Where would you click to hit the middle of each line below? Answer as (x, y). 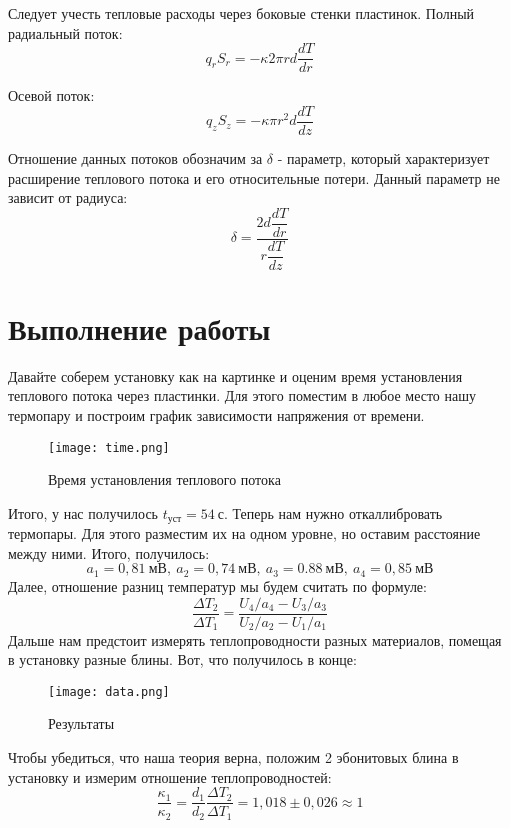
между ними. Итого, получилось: (109, 552)
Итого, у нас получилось (83, 512)
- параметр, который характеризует (383, 157)
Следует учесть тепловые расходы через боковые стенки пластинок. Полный (241, 13)
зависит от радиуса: (68, 197)
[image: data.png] (109, 691)
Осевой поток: (51, 95)
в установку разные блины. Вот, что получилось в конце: (182, 659)
